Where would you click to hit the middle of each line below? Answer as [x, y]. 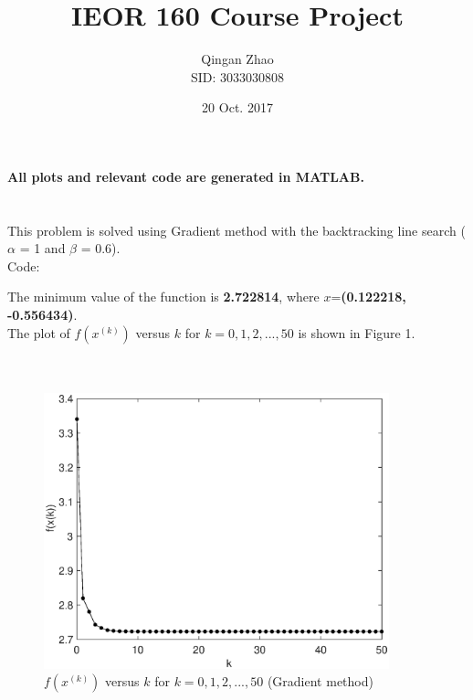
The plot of [39, 332]
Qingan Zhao [237, 59]
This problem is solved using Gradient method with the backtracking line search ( [236, 230]
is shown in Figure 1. [357, 332]
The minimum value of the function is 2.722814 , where [163, 297]
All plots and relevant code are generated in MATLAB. [186, 176]
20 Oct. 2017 [237, 107]
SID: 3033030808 [237, 76]
